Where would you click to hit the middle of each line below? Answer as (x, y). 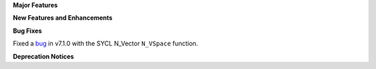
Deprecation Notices (44, 56)
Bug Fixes (28, 31)
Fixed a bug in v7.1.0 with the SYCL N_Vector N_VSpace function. (105, 44)
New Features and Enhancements (63, 18)
